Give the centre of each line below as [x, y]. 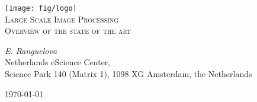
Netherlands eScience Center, [58, 62]
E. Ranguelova [31, 50]
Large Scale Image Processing [62, 19]
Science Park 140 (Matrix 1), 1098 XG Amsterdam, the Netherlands [128, 74]
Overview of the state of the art [68, 31]
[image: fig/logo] [41, 8]
